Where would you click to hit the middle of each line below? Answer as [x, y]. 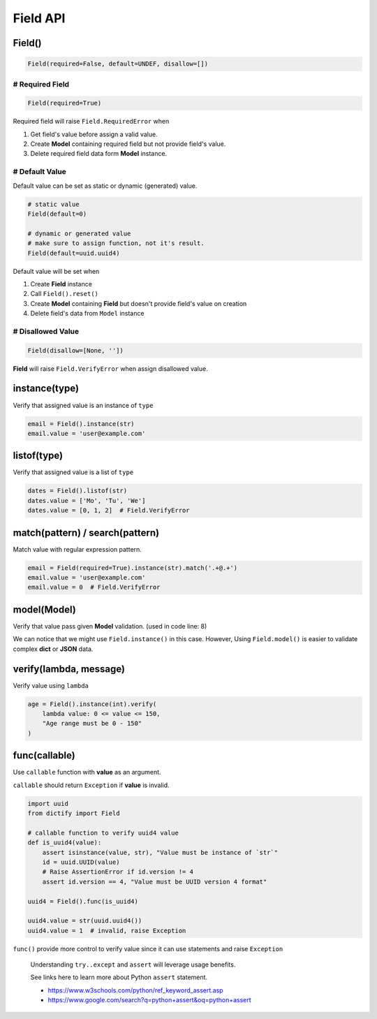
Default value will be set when [56, 271]
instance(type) [46, 389]
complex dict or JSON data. [53, 649]
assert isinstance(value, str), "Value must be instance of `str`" [160, 852]
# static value [53, 204]
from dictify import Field [74, 813]
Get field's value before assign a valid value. [94, 134]
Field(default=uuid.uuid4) [74, 253]
